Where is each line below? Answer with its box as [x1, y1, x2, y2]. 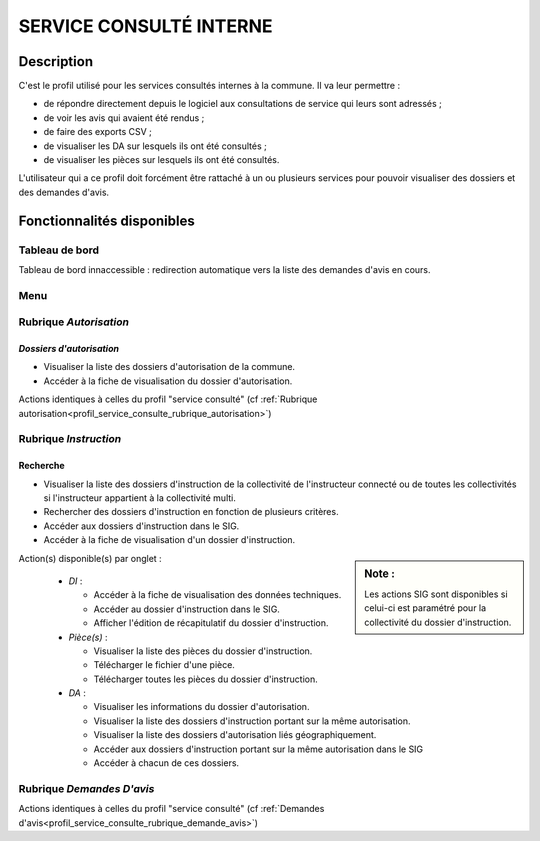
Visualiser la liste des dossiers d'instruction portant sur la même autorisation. [93, 715, 411, 727]
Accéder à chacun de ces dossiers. [93, 757, 240, 769]
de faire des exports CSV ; [43, 126, 152, 138]
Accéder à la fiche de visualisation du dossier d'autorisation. [43, 375, 293, 387]
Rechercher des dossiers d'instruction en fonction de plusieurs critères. [43, 506, 339, 518]
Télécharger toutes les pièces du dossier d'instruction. [93, 673, 319, 685]
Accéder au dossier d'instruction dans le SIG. [93, 603, 280, 615]
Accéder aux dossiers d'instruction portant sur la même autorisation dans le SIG [93, 743, 424, 755]
